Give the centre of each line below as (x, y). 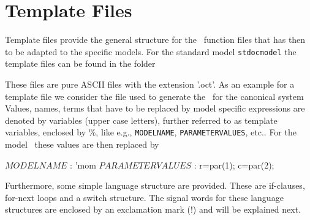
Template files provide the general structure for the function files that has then (155, 40)
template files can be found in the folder (80, 63)
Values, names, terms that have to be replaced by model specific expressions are (155, 108)
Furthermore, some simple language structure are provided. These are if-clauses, (155, 185)
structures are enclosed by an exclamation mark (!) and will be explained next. (153, 209)
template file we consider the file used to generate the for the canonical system (154, 96)
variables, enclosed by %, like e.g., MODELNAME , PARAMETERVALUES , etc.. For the (151, 132)
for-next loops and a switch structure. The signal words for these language (144, 197)
